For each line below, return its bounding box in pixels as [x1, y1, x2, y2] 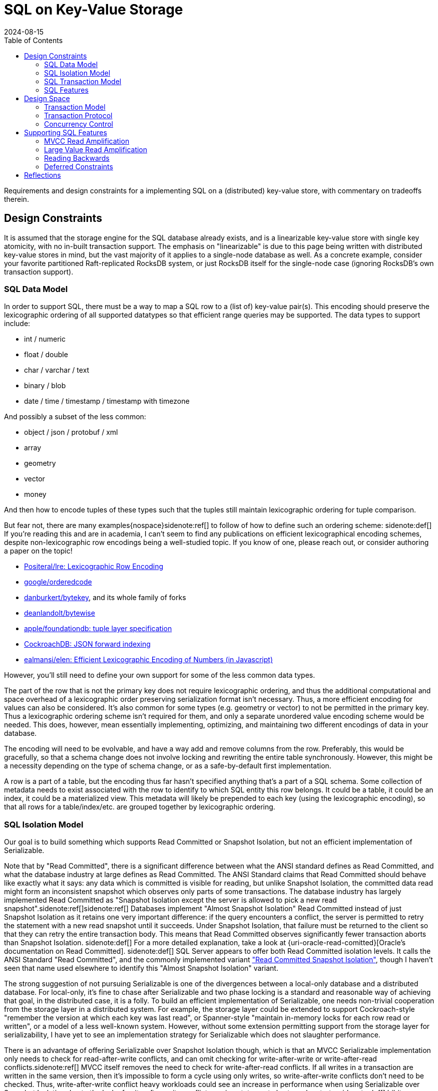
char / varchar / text [24, 366, 90, 375]
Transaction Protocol [44, 111, 113, 120]
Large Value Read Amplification [44, 145, 148, 154]
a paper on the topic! [4, 547, 73, 556]
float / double [24, 350, 68, 359]
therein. [4, 194, 29, 203]
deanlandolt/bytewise [24, 609, 95, 618]
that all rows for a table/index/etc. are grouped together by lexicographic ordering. [4, 802, 275, 811]
